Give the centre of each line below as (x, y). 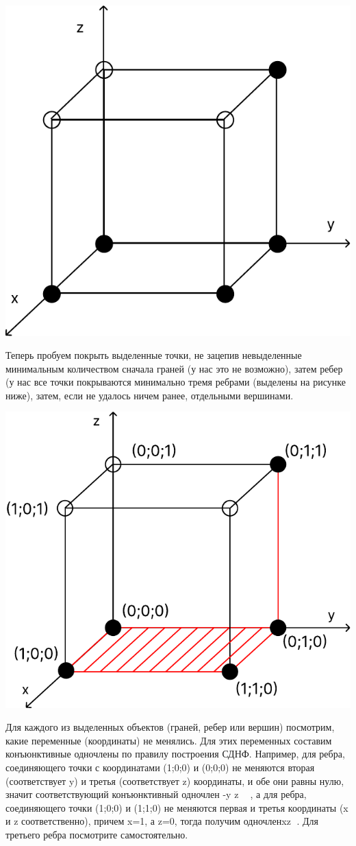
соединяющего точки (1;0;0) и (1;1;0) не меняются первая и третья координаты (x (177, 807)
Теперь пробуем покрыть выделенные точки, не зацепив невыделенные (154, 355)
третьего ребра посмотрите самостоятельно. (97, 835)
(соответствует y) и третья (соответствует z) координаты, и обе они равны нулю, (175, 780)
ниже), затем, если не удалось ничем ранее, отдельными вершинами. (150, 395)
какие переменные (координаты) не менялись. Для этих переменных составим (169, 740)
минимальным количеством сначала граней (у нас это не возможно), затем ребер (174, 368)
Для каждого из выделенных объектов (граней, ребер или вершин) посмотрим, (170, 727)
